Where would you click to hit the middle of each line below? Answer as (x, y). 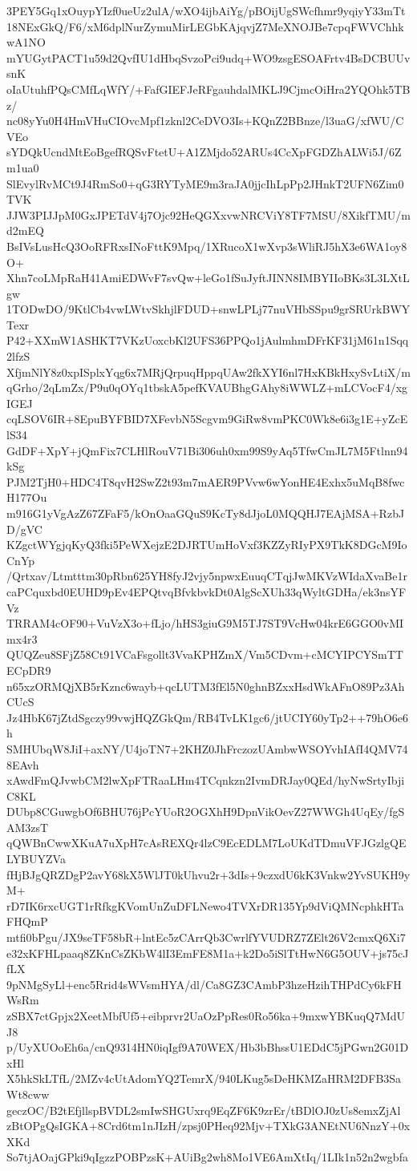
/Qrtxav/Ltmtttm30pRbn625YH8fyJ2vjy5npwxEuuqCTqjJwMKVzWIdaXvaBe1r (207, 576)
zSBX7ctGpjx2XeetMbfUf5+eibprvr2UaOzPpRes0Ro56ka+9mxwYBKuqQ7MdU (206, 1016)
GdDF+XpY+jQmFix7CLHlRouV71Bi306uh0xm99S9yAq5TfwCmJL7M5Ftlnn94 (207, 450)
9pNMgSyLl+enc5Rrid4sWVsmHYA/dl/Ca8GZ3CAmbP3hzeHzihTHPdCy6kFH (204, 984)
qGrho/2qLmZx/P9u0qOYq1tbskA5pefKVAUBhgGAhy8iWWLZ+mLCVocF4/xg (207, 388)
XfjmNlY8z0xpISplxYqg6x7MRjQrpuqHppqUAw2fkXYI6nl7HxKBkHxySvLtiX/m (208, 371)
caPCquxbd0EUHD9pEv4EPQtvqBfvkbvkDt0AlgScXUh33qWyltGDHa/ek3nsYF (206, 591)
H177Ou (27, 497)
